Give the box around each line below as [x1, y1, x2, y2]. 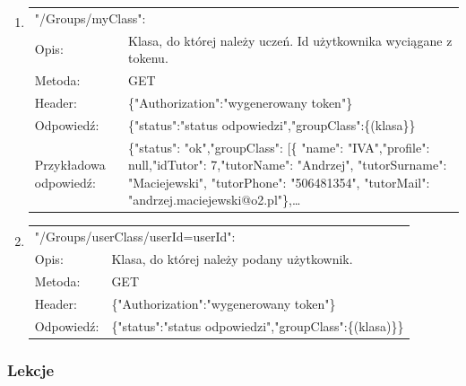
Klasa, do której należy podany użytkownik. [111, 250, 353, 268]
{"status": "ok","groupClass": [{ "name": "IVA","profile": [128, 137, 430, 156]
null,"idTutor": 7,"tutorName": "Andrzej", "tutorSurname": [128, 155, 447, 174]
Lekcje [7, 358, 55, 381]
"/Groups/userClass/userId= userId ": [34, 227, 236, 246]
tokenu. [128, 48, 168, 67]
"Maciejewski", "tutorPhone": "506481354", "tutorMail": [128, 172, 430, 191]
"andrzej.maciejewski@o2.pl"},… [128, 190, 301, 209]
